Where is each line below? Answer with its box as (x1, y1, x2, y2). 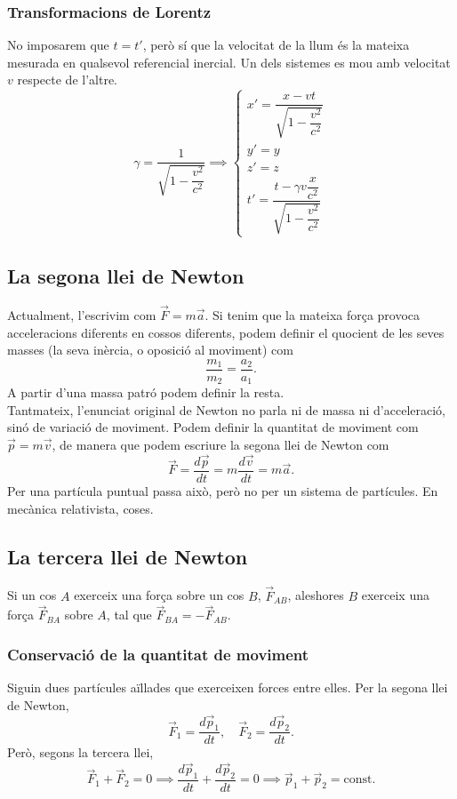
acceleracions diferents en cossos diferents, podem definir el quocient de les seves (7, 323, 445, 341)
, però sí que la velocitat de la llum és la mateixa (142, 36, 410, 54)
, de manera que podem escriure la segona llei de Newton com (52, 435, 389, 454)
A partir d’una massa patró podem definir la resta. (7, 383, 285, 402)
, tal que (106, 605, 152, 624)
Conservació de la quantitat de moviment (7, 643, 309, 665)
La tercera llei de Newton (7, 542, 248, 570)
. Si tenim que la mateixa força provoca (204, 305, 421, 324)
